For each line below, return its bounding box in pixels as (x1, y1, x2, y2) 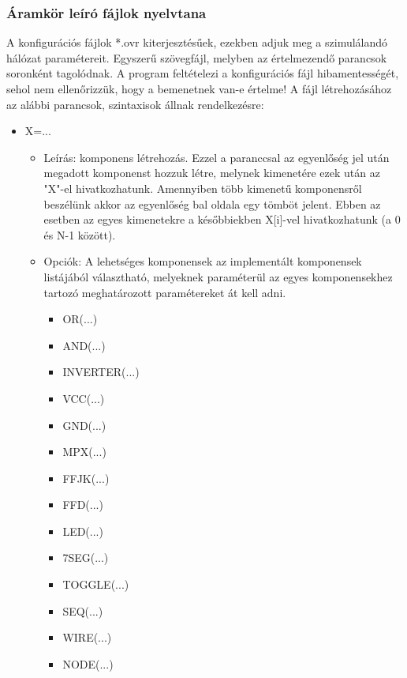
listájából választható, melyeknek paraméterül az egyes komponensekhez (43, 268, 393, 284)
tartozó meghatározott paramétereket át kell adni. (43, 284, 286, 300)
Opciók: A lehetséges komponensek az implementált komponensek (43, 253, 362, 269)
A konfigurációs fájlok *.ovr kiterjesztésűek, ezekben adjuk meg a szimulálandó (6, 34, 388, 51)
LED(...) (62, 522, 103, 539)
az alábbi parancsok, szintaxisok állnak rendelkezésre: (6, 96, 264, 112)
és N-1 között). (43, 226, 116, 243)
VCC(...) (62, 390, 105, 406)
